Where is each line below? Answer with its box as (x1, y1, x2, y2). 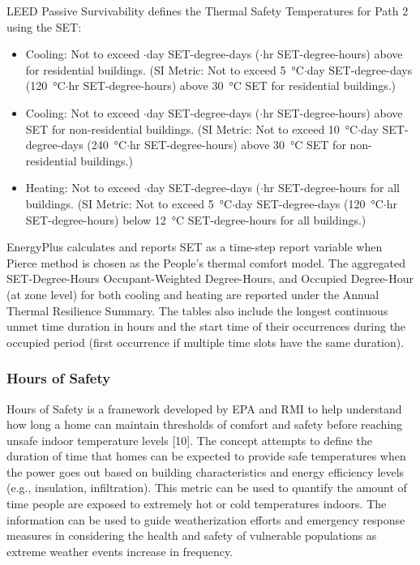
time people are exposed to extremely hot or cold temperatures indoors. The (6, 495, 387, 512)
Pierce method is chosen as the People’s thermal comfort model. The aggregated (6, 254, 405, 271)
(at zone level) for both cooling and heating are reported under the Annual (6, 285, 379, 302)
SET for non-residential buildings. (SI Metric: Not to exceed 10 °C (25, 120, 358, 137)
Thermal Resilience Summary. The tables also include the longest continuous (6, 302, 388, 319)
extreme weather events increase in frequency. (6, 542, 234, 559)
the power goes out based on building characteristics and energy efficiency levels (6, 463, 405, 480)
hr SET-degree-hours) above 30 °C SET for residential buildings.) (68, 77, 396, 94)
